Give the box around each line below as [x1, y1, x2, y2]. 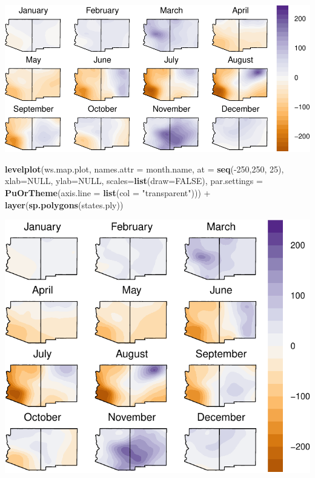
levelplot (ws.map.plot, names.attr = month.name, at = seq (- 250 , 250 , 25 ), [5, 162, 284, 175]
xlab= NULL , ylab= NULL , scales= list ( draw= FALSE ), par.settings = [5, 174, 263, 187]
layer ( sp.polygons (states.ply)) [5, 198, 124, 211]
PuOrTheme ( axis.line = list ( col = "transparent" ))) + [5, 186, 211, 199]
